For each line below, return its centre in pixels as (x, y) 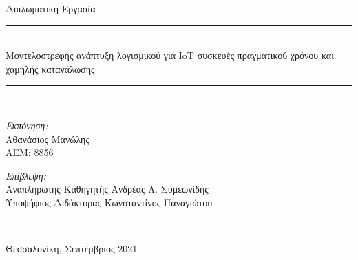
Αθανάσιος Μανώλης (48, 139)
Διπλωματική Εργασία (51, 8)
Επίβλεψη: (26, 175)
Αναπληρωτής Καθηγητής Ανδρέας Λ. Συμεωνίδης (107, 189)
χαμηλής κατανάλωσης (50, 68)
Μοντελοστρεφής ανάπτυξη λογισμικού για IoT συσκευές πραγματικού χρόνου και (170, 55)
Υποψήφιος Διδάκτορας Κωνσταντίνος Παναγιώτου (109, 202)
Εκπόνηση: (27, 125)
